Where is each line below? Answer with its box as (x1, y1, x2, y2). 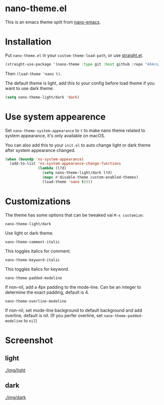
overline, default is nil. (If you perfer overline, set (5, 312, 103, 318)
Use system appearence (5, 111, 106, 122)
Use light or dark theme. (5, 230, 54, 236)
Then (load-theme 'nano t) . (5, 70, 62, 76)
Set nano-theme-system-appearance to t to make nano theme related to (5, 128, 145, 133)
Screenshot (5, 335, 53, 346)
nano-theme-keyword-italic (5, 257, 60, 262)
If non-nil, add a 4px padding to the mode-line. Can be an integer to (5, 284, 142, 290)
